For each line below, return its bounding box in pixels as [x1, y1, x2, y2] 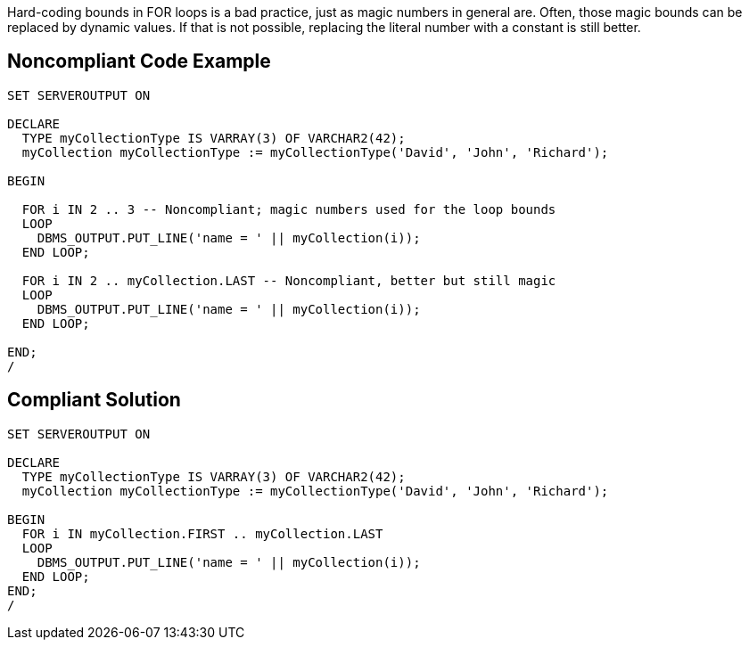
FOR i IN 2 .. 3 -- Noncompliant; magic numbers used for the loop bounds [21, 201, 556, 217]
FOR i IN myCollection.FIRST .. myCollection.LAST [21, 526, 383, 541]
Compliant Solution [7, 389, 181, 412]
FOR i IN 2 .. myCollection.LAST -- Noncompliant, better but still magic [21, 273, 556, 288]
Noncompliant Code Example [7, 50, 271, 73]
